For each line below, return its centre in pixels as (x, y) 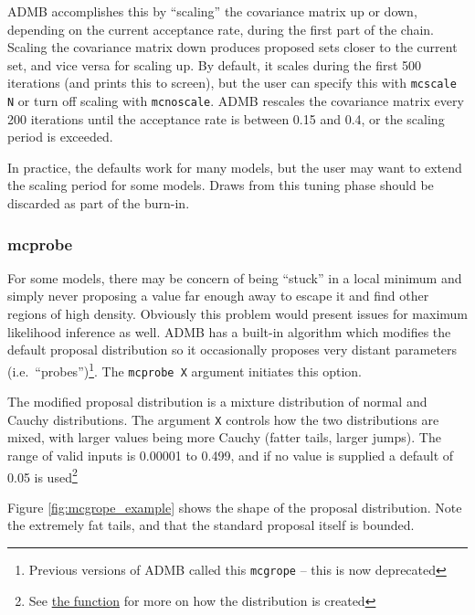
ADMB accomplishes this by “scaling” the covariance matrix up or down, (212, 11)
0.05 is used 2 (42, 475)
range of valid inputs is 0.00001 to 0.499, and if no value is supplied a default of (231, 455)
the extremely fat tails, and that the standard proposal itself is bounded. (211, 525)
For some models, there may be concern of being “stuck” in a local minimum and (235, 277)
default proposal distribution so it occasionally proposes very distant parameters (232, 350)
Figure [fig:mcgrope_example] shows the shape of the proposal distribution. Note (235, 507)
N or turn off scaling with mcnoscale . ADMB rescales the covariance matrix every (236, 101)
